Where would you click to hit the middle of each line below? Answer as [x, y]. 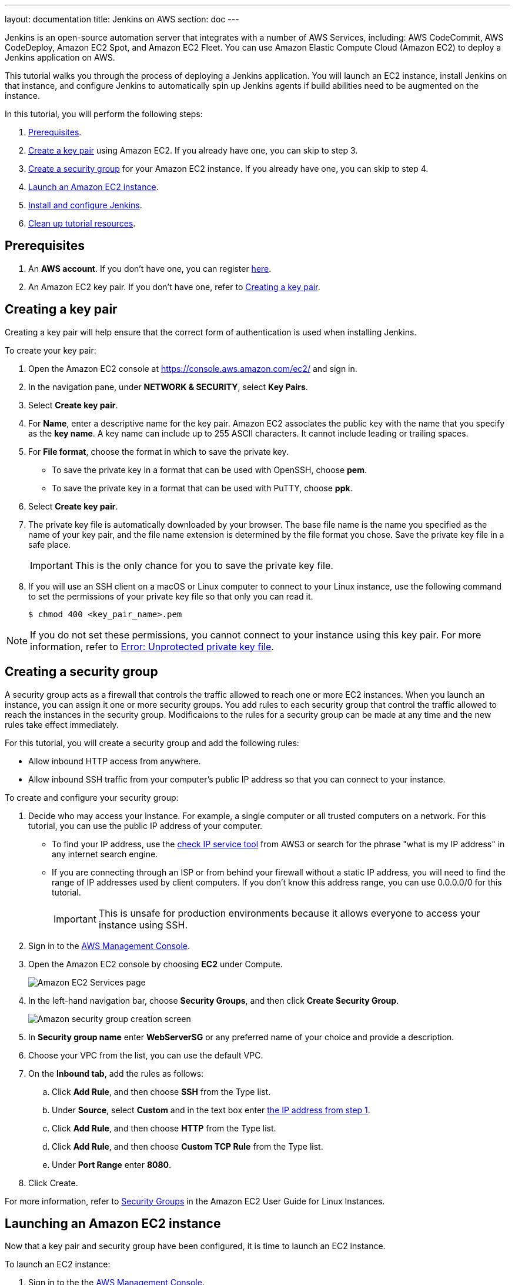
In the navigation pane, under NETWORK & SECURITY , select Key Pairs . [168, 387]
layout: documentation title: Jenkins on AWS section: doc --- [122, 19]
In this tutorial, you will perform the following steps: [104, 114]
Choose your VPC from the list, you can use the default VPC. [146, 1055]
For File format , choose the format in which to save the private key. [158, 451]
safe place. [50, 544]
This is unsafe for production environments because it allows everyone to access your [289, 913]
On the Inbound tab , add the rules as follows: [116, 1073]
